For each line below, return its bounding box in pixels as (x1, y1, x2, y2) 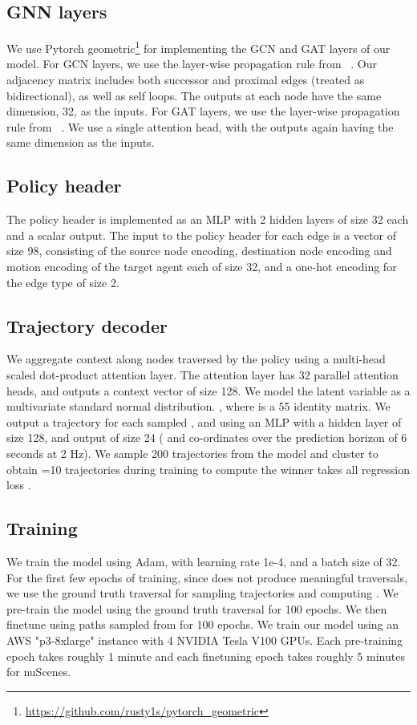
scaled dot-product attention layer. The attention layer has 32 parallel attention (6, 366, 399, 383)
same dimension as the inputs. (6, 134, 155, 151)
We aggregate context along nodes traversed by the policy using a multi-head (6, 350, 386, 367)
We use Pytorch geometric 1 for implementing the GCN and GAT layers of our (6, 38, 391, 56)
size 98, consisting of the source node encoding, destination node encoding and (6, 242, 392, 259)
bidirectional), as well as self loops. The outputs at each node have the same (6, 87, 382, 103)
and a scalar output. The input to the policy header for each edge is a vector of (6, 226, 397, 243)
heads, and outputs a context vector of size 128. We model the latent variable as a (6, 382, 411, 399)
